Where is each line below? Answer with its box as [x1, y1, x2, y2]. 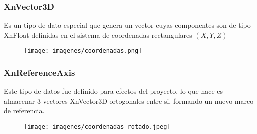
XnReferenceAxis [4, 66, 75, 78]
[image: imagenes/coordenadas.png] [24, 47, 142, 55]
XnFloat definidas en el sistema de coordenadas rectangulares [4, 29, 192, 40]
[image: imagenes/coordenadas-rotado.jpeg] [24, 123, 171, 131]
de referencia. [4, 105, 45, 116]
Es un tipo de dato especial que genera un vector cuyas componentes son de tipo [4, 20, 251, 30]
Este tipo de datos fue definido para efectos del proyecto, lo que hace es [4, 86, 223, 96]
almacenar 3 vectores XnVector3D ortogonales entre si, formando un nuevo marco [4, 95, 254, 106]
